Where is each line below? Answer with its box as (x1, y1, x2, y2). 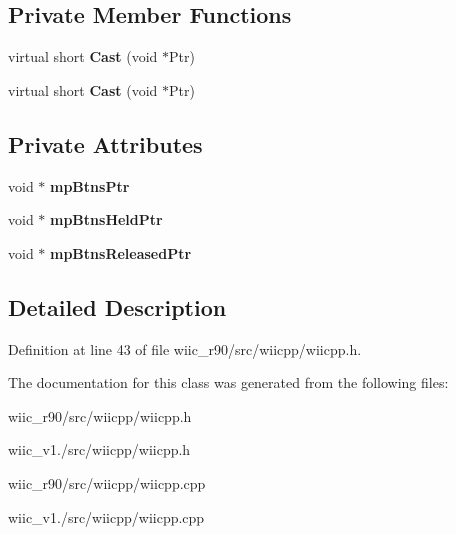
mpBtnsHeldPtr (50, 209, 163, 230)
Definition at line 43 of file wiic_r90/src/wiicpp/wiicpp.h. (8, 338, 362, 359)
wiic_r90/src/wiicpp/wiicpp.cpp (8, 472, 206, 493)
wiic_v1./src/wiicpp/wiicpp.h (8, 439, 191, 460)
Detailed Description (8, 291, 227, 322)
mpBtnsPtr (50, 175, 130, 196)
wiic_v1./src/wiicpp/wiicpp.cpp (8, 506, 205, 527)
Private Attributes (8, 128, 203, 159)
